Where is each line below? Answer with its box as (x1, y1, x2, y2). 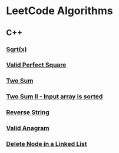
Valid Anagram (6, 124, 49, 132)
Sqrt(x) (6, 45, 27, 54)
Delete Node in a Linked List (6, 140, 87, 148)
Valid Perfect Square (6, 61, 67, 69)
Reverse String (6, 108, 50, 117)
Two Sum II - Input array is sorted (6, 92, 103, 101)
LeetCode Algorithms (6, 4, 113, 18)
